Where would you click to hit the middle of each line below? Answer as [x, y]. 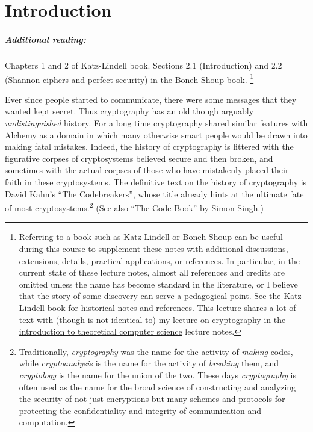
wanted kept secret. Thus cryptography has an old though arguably [129, 111]
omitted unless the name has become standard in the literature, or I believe [158, 284]
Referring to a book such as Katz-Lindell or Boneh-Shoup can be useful [151, 237]
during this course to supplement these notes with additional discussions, [153, 248]
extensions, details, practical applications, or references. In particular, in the [159, 260]
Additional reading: [45, 39]
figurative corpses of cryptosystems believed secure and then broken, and [139, 158]
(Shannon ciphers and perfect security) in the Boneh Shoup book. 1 [129, 78]
